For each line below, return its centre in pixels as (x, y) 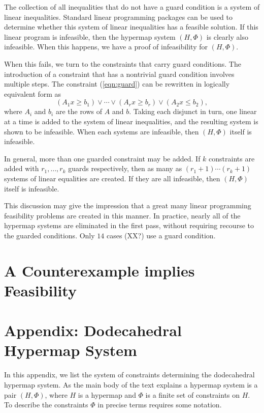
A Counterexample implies (100, 270)
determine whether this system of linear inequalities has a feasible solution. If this (131, 27)
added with (22, 168)
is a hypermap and (107, 394)
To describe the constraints (46, 405)
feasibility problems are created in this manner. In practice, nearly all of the (122, 215)
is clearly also (227, 36)
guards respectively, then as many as (125, 168)
